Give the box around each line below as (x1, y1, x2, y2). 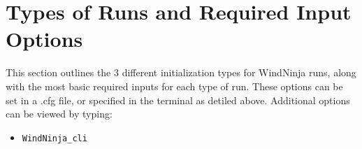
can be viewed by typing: (6, 106, 113, 121)
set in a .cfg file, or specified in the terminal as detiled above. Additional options (6, 92, 350, 107)
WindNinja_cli (22, 133, 87, 143)
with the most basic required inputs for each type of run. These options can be (6, 78, 343, 93)
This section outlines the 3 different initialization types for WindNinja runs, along (6, 65, 356, 80)
